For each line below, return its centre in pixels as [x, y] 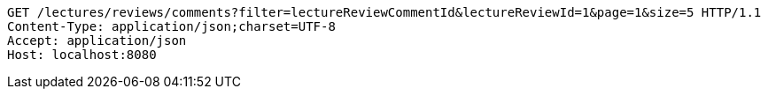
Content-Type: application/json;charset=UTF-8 [171, 26]
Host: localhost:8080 [82, 55]
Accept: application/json [97, 41]
